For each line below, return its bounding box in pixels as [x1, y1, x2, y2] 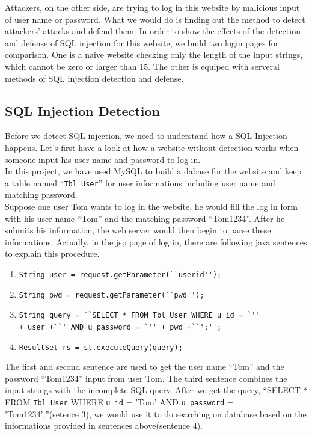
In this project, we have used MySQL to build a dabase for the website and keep [5, 165, 302, 177]
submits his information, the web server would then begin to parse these [5, 224, 271, 236]
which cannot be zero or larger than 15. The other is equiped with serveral [5, 60, 280, 72]
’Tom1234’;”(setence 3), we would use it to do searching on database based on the [5, 407, 307, 420]
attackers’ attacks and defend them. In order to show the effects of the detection [5, 25, 301, 37]
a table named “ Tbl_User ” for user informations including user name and [5, 176, 275, 189]
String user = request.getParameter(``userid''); [19, 270, 222, 279]
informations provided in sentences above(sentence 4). [5, 419, 203, 432]
